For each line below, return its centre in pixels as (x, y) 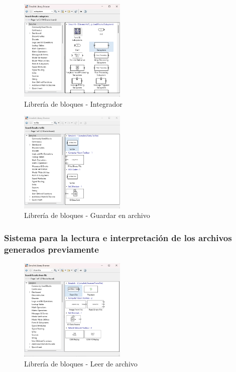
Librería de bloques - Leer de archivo (81, 363)
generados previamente (51, 249)
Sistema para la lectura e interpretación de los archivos (118, 237)
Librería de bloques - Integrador (73, 103)
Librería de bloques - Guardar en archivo (87, 215)
